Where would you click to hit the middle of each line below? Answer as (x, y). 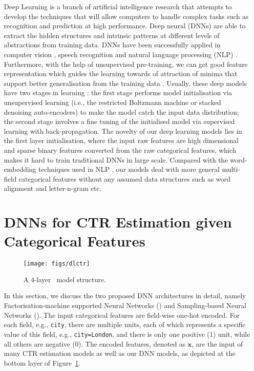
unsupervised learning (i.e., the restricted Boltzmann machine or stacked (113, 102)
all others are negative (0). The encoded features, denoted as (95, 343)
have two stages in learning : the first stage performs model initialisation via (118, 93)
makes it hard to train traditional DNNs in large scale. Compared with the (116, 159)
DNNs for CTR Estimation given (118, 222)
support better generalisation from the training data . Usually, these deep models (126, 83)
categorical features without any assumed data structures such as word (125, 178)
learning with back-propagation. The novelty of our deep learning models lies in (123, 131)
